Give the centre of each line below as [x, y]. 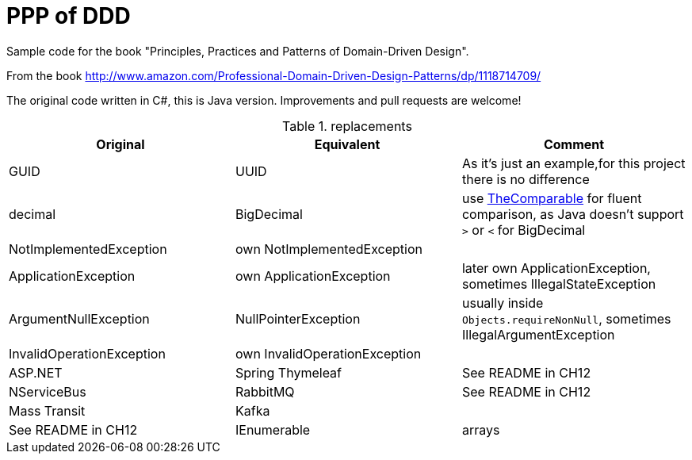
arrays [481, 429]
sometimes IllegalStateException [559, 284]
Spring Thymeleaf [289, 372]
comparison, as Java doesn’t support [573, 214]
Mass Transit [47, 410]
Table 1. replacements [347, 126]
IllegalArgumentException [538, 334]
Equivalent [347, 144]
